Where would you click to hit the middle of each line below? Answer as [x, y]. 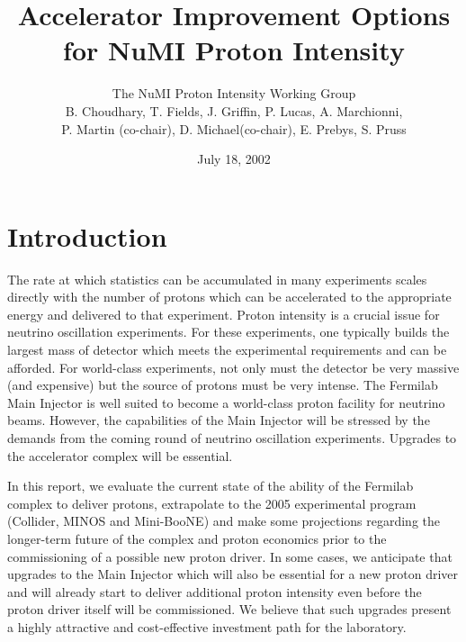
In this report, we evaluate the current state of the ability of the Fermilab [211, 486]
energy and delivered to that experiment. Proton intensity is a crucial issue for [224, 314]
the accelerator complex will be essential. [120, 455]
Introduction [87, 235]
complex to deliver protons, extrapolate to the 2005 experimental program [212, 503]
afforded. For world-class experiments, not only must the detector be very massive [233, 367]
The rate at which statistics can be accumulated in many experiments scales [217, 279]
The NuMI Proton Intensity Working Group [234, 93]
